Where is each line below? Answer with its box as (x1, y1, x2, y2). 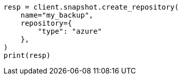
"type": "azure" (38, 27, 102, 35)
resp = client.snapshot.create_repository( (4, 3, 179, 11)
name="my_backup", (20, 11, 94, 19)
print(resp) (4, 51, 51, 59)
